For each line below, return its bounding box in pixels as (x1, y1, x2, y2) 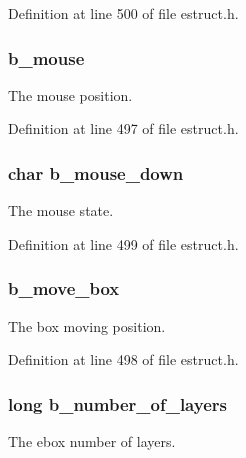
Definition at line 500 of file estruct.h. (8, 3, 239, 23)
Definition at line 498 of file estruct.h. (8, 349, 239, 370)
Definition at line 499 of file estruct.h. (8, 233, 239, 254)
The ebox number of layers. (8, 431, 176, 452)
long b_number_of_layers (8, 391, 227, 416)
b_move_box (8, 276, 120, 301)
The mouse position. (8, 84, 133, 105)
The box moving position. (8, 315, 166, 336)
